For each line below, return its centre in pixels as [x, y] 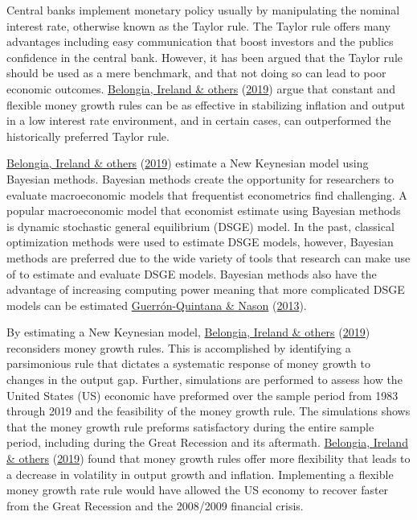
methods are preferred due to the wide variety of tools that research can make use [208, 257]
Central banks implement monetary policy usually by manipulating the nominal [203, 10]
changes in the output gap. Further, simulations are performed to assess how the [204, 380]
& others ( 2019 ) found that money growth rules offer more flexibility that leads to [208, 458]
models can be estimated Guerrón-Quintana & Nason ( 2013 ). [157, 305]
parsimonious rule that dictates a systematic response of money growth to [188, 363]
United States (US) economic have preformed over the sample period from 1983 [202, 395]
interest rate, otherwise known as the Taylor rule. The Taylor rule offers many [199, 25]
